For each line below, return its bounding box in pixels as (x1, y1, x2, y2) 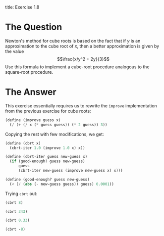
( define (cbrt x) (5, 141, 41, 145)
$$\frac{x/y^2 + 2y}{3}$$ (56, 56, 110, 62)
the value (5, 48, 24, 54)
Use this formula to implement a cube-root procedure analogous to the (5, 64, 150, 70)
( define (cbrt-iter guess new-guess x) (5, 154, 88, 159)
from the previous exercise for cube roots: (5, 108, 91, 114)
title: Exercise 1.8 (5, 4, 40, 10)
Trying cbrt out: (5, 190, 38, 196)
